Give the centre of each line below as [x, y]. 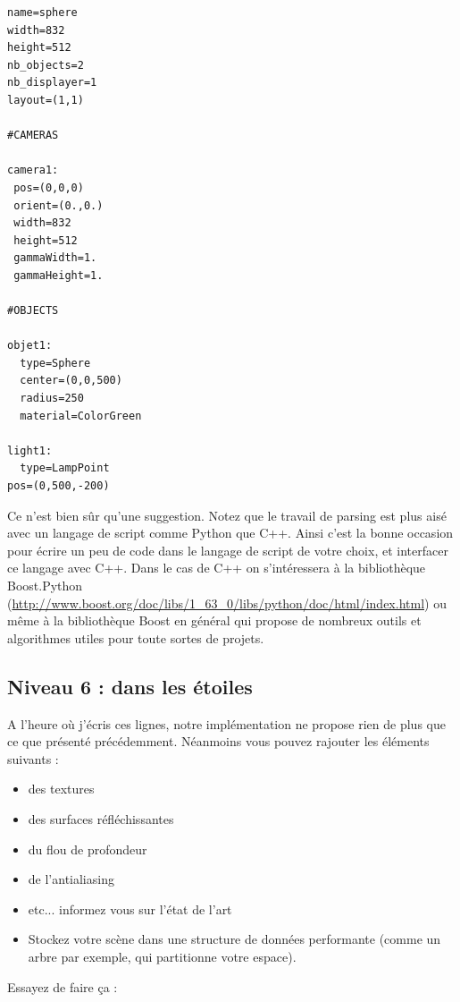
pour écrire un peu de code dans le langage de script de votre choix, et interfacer [228, 550]
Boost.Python [45, 585]
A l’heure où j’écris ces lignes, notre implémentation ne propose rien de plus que [226, 723]
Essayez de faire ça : [63, 986]
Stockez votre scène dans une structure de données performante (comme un [234, 939]
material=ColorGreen [81, 416]
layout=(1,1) [46, 100]
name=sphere [42, 13]
